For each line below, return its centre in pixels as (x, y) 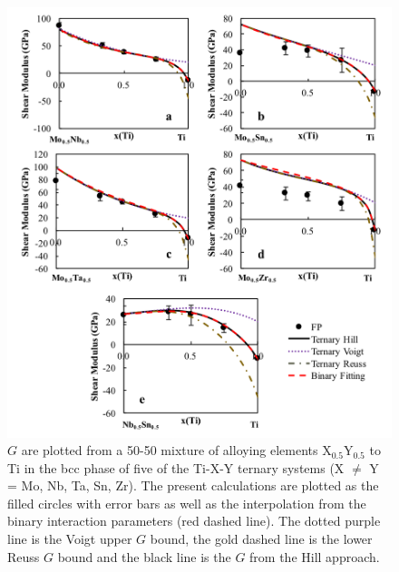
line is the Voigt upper (70, 539)
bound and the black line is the (144, 556)
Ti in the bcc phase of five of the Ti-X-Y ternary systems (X (176, 467)
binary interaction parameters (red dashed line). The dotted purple (194, 521)
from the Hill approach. (315, 556)
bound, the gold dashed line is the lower (261, 539)
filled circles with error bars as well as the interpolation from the (187, 503)
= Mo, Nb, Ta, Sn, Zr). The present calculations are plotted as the (193, 485)
